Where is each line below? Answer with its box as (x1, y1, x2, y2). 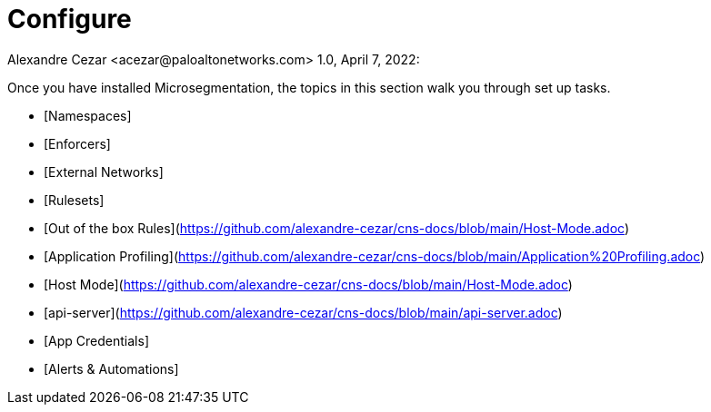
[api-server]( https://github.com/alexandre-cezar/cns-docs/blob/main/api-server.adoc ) (44, 304, 563, 320)
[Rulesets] (44, 191, 105, 208)
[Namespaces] (44, 107, 132, 123)
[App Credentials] (44, 332, 149, 348)
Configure (7, 4, 132, 34)
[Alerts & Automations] (44, 360, 179, 377)
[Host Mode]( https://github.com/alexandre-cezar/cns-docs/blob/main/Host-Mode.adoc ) (44, 276, 573, 292)
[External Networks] (44, 163, 164, 180)
